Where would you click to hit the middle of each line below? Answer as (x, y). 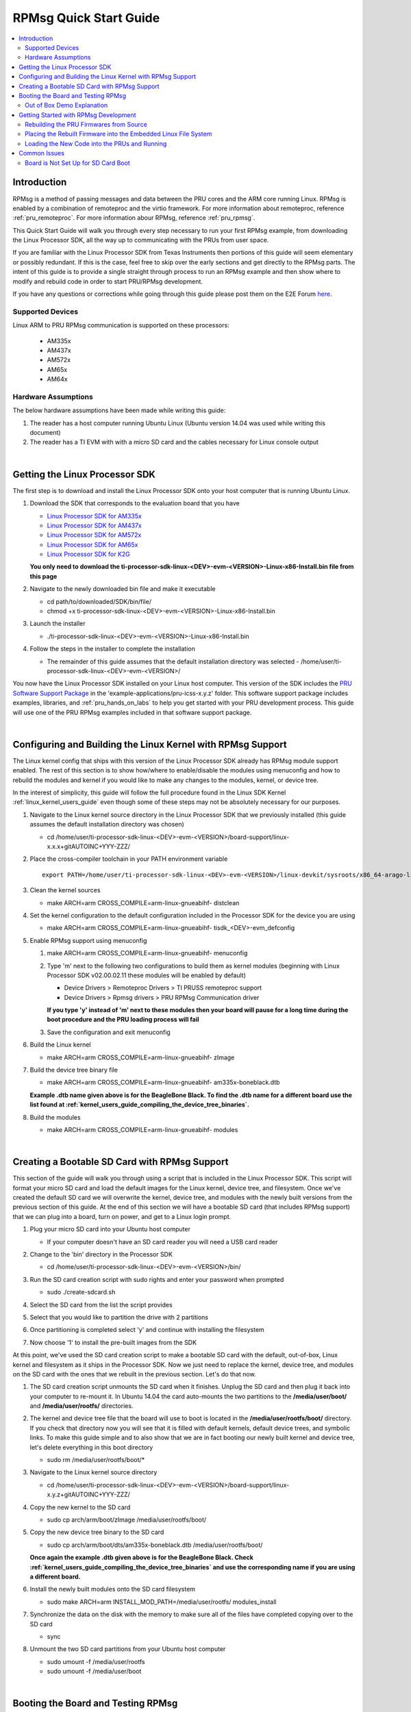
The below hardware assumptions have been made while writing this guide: (119, 410)
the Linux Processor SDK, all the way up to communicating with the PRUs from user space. (141, 240)
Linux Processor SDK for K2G (88, 554)
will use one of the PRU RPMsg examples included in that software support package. (132, 712)
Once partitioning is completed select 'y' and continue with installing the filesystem (147, 1330)
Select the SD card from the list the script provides (101, 1305)
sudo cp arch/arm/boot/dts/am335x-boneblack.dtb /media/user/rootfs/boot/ (155, 1545)
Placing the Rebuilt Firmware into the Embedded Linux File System (119, 134)
